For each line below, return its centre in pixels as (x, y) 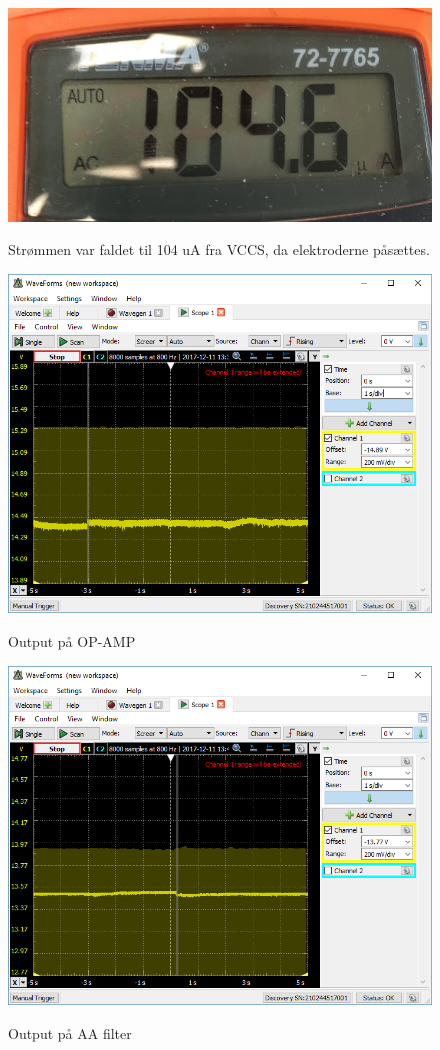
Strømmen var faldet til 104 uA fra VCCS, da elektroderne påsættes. (219, 249)
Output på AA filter (70, 1032)
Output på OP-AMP (72, 640)
